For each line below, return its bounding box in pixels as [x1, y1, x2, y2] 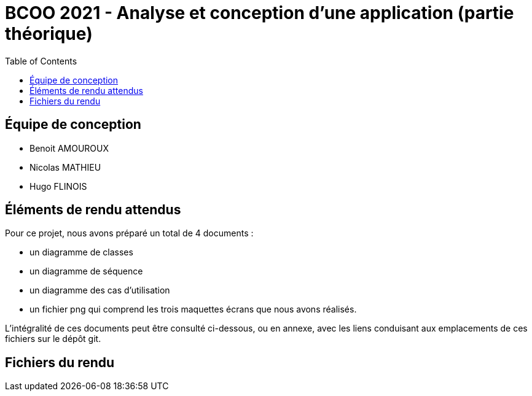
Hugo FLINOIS [29, 181, 87, 192]
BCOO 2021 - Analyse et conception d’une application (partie [5, 2, 514, 23]
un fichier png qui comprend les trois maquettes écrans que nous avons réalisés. [29, 304, 357, 315]
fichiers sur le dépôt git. [5, 333, 101, 344]
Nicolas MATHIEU [29, 161, 101, 173]
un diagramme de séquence [29, 266, 143, 277]
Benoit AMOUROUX [29, 142, 109, 153]
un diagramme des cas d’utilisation [29, 285, 170, 296]
